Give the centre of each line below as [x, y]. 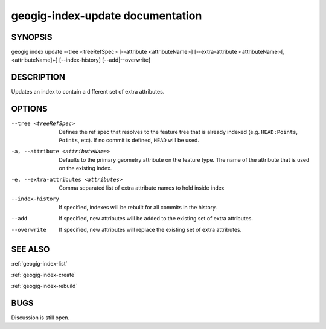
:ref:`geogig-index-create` [44, 275]
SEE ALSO [30, 250]
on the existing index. [85, 168]
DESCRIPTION [38, 78]
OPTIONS [29, 109]
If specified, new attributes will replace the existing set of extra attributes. [150, 229]
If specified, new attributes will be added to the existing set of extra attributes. [156, 219]
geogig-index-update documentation [107, 16]
